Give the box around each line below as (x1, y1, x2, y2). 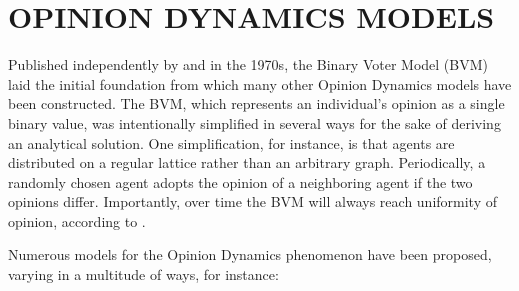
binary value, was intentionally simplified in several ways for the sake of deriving (8, 112, 501, 133)
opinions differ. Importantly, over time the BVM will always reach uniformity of (8, 191, 498, 212)
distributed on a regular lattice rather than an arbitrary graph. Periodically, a (8, 152, 486, 173)
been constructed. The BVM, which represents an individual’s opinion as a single (8, 93, 505, 114)
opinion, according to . (8, 210, 146, 231)
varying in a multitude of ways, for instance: (8, 264, 279, 285)
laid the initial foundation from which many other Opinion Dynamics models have (8, 73, 512, 94)
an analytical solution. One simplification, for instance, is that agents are (8, 132, 455, 153)
